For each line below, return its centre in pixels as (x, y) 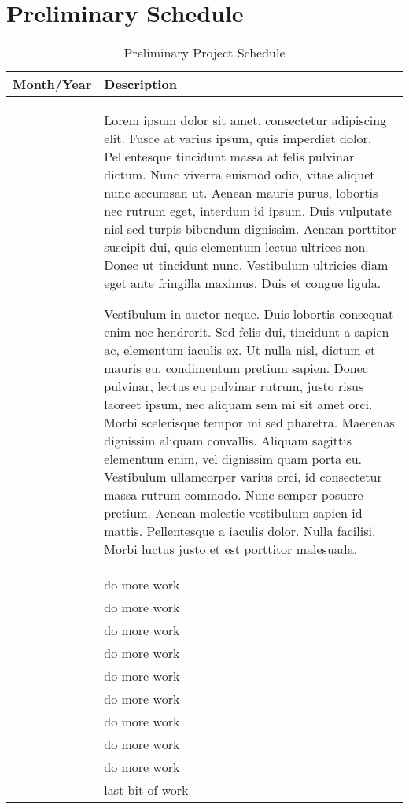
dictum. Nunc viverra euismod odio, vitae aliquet (240, 175)
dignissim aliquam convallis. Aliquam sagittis (228, 441)
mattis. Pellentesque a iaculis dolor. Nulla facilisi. (240, 531)
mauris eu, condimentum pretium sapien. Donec (236, 368)
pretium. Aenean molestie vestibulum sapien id (233, 513)
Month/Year (52, 84)
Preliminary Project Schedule (204, 53)
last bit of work (146, 790)
